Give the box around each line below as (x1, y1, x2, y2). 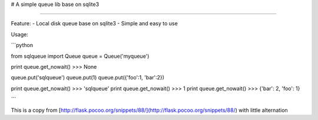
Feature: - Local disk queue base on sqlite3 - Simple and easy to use (11, 20, 178, 27)
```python (11, 42, 34, 49)
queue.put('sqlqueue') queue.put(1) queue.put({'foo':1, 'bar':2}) (11, 74, 165, 81)
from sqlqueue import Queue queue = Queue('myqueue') (11, 52, 150, 59)
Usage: (11, 31, 29, 38)
